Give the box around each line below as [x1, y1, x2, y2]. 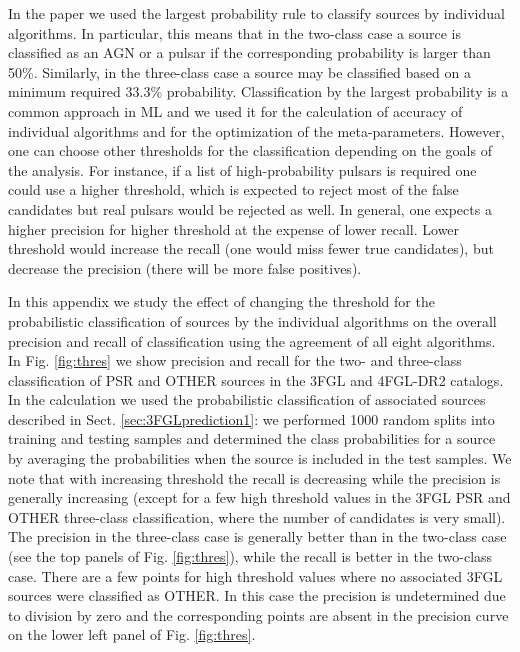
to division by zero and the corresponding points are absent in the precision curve [8, 604, 509, 625]
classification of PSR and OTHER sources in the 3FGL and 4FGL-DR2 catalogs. [8, 369, 504, 390]
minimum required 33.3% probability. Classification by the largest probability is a [8, 81, 509, 102]
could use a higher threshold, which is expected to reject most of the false [8, 179, 459, 200]
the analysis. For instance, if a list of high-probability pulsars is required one [8, 159, 477, 180]
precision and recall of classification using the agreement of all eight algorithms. [8, 330, 496, 351]
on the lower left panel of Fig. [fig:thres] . [8, 624, 256, 645]
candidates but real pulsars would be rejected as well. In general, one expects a [8, 198, 492, 219]
